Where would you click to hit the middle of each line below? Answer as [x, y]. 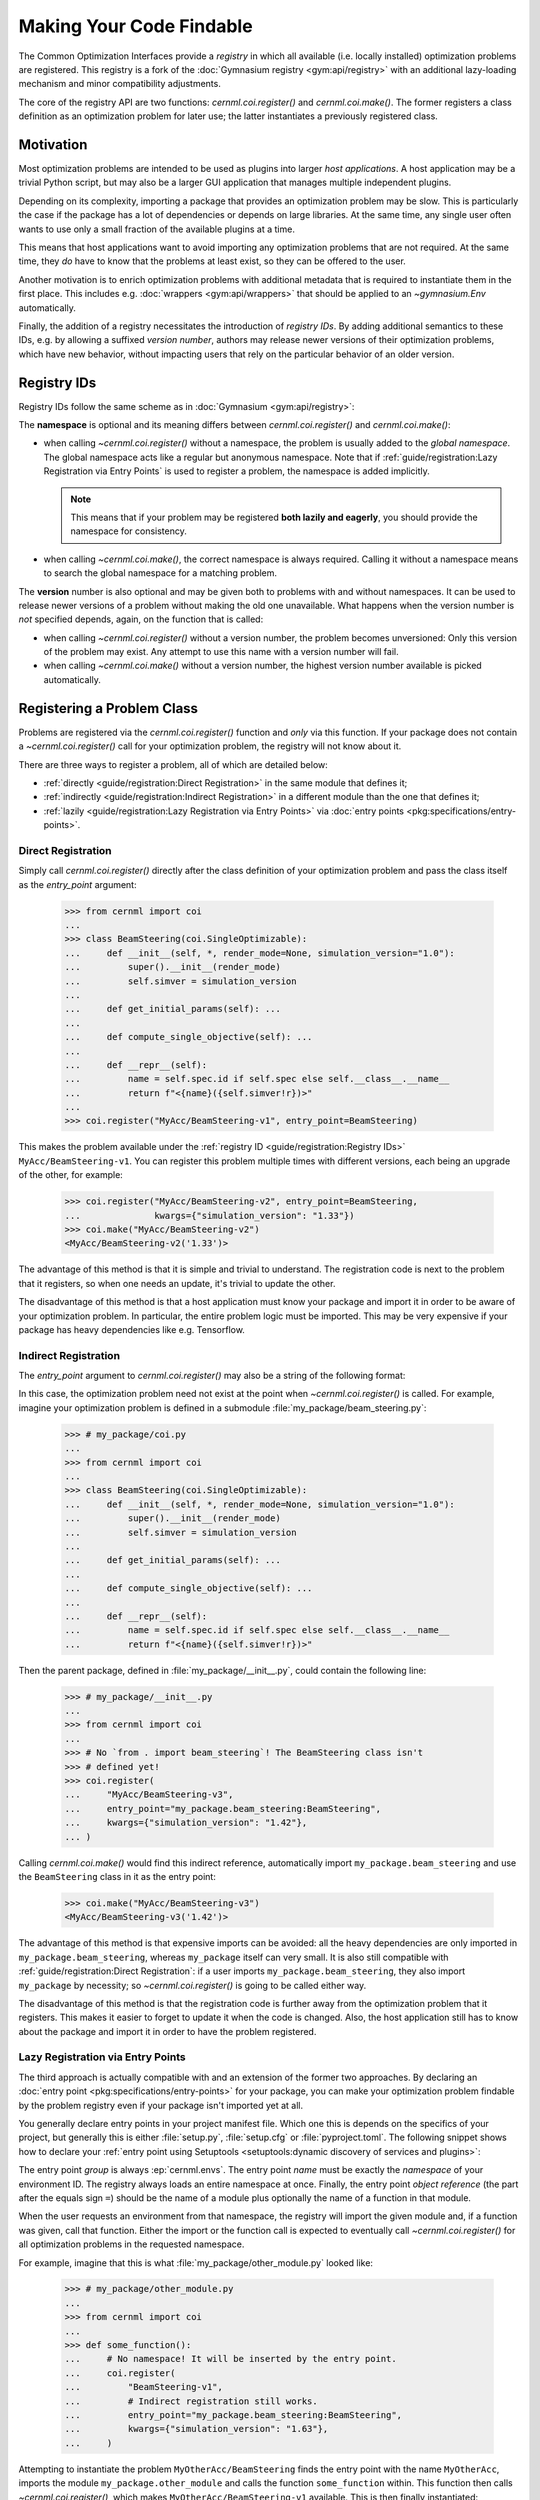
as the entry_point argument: [77, 884]
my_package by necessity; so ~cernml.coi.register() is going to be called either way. [192, 1985]
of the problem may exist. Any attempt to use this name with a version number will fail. [221, 652]
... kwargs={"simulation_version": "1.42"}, [186, 1823]
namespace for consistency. [128, 531]
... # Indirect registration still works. [191, 2401]
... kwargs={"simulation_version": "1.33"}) [209, 1215]
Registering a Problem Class [108, 708]
